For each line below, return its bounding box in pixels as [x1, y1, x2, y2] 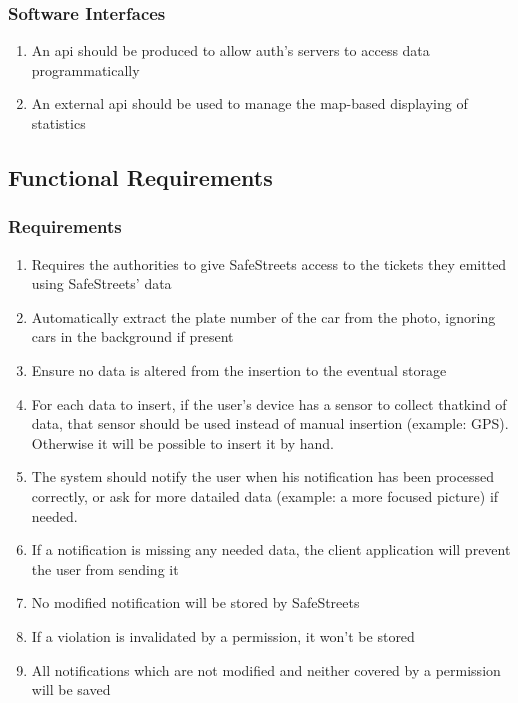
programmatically [31, 59, 140, 80]
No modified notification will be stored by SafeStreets [31, 592, 360, 613]
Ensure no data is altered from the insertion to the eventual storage [31, 359, 447, 380]
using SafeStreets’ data [31, 273, 172, 294]
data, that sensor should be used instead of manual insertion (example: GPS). [31, 413, 509, 434]
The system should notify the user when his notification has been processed [31, 466, 495, 487]
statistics [31, 113, 86, 133]
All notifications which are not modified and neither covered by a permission [31, 659, 501, 680]
